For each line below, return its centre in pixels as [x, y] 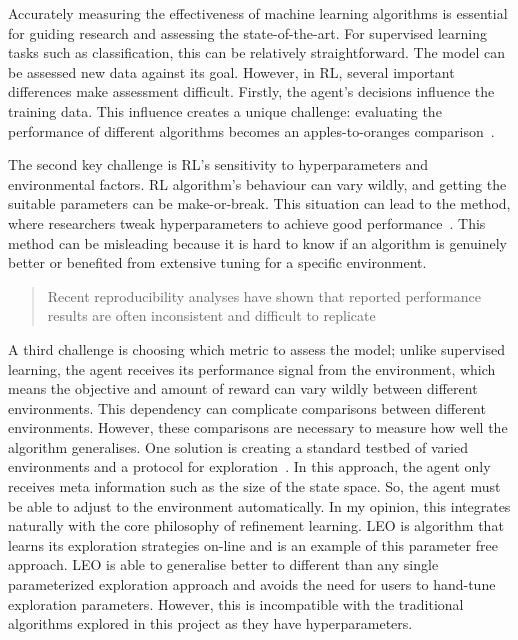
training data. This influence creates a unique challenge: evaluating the [225, 110]
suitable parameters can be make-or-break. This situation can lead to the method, [259, 203]
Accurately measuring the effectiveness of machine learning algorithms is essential [258, 13]
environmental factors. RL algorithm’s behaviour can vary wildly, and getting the [257, 183]
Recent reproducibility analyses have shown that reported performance [264, 295]
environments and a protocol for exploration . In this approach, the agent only [249, 466]
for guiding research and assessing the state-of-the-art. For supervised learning [248, 32]
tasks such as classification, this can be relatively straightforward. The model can [256, 52]
